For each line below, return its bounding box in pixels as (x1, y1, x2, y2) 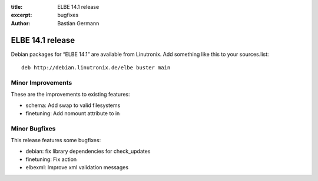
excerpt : (11, 12, 32, 19)
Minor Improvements (11, 78, 72, 86)
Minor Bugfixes (11, 124, 56, 132)
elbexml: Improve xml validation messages (25, 164, 129, 171)
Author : (11, 19, 31, 26)
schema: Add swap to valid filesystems (25, 102, 121, 109)
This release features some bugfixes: (11, 137, 101, 144)
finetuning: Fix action (25, 156, 77, 163)
